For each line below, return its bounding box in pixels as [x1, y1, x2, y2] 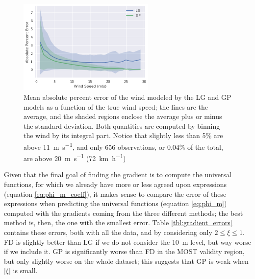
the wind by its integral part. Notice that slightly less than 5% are [24, 130, 223, 140]
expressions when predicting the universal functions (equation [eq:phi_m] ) [4, 198, 227, 209]
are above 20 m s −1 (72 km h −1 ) [24, 152, 126, 163]
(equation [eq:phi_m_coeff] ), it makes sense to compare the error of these [4, 188, 227, 199]
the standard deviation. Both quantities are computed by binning [24, 120, 220, 131]
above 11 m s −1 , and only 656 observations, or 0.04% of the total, [24, 140, 223, 152]
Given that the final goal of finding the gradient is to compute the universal [4, 169, 231, 180]
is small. [13, 265, 38, 276]
